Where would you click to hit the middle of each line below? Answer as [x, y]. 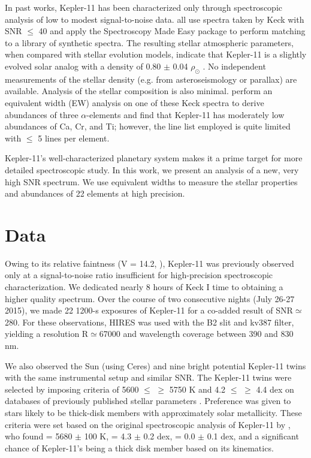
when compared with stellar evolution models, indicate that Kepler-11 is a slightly [156, 54]
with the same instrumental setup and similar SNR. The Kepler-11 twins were [148, 377]
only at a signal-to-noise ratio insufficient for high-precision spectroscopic [139, 275]
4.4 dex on [275, 389]
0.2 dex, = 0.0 [169, 436]
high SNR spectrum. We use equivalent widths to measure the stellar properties [151, 181]
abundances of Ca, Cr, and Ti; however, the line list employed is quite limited [148, 126]
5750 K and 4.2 [197, 389]
